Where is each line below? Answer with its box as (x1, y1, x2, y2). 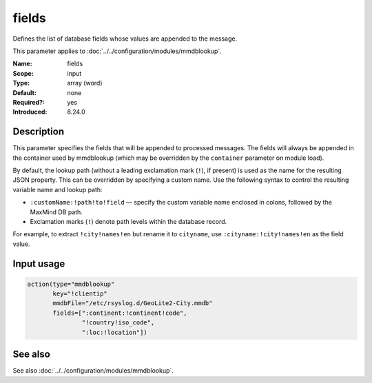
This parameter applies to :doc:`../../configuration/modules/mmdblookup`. (12, 47, 222, 55)
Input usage (12, 258, 65, 269)
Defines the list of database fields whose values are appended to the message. (12, 34, 238, 43)
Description (12, 126, 65, 138)
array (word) (67, 79, 103, 87)
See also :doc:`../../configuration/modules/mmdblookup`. (12, 366, 174, 375)
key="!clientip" (52, 290, 108, 298)
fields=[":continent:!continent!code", (52, 309, 187, 317)
